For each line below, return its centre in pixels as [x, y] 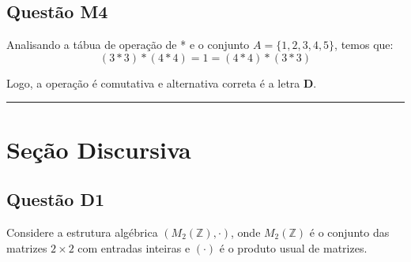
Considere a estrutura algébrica [82, 232]
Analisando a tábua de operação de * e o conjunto [128, 45]
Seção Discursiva [99, 149]
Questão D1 [56, 199]
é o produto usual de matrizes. [293, 247]
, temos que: [364, 45]
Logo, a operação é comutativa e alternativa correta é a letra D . [162, 82]
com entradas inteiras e [134, 247]
